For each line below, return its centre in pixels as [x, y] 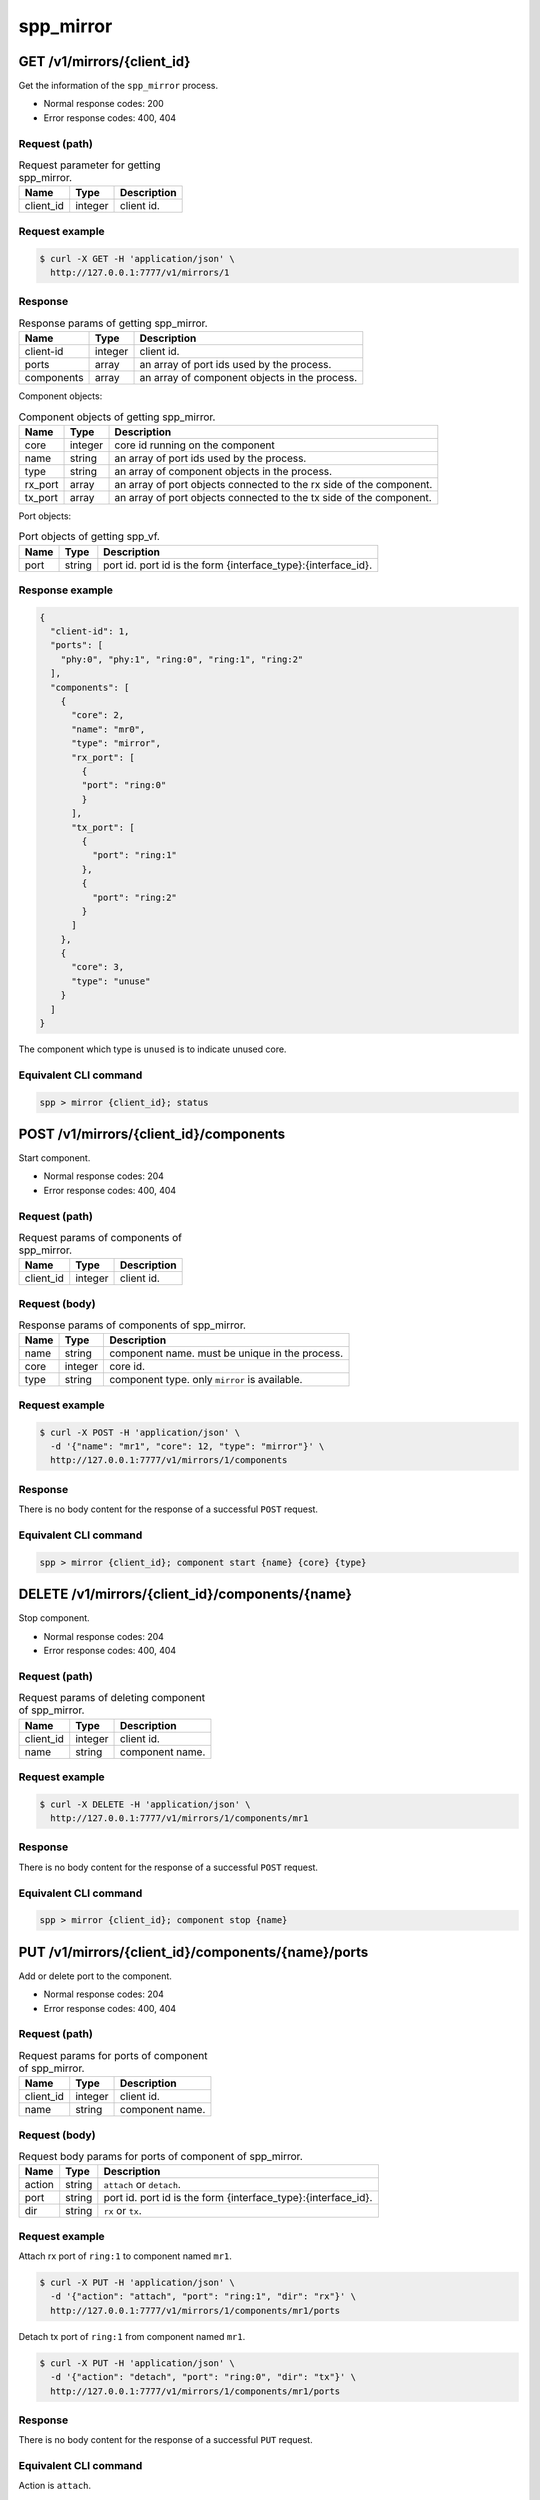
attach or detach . [142, 2185]
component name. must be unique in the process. [226, 1353]
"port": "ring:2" [134, 897]
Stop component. [54, 1618]
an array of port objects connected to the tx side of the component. [273, 497]
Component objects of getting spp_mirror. [117, 417]
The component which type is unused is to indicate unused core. [152, 1049]
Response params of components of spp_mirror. [132, 1325]
